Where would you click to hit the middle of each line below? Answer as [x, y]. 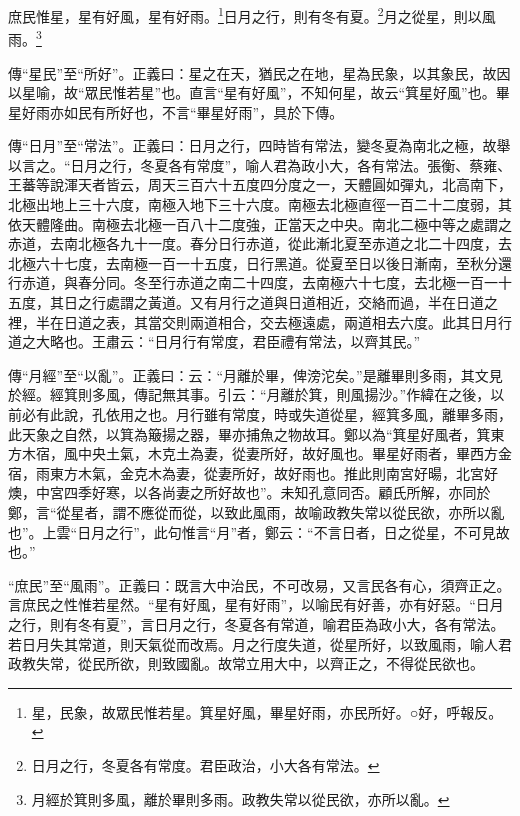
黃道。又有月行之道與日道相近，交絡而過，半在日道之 [322, 302]
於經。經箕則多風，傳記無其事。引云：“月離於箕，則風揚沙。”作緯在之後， [249, 394]
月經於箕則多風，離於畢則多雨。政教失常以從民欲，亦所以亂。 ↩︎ [240, 798]
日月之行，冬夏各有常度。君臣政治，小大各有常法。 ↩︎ [205, 764]
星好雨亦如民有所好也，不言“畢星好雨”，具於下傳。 [176, 111]
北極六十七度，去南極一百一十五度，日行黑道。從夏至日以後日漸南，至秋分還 [260, 262]
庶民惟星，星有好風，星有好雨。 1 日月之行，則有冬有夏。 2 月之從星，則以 [245, 14]
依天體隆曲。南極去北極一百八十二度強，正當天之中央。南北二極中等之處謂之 [260, 223]
